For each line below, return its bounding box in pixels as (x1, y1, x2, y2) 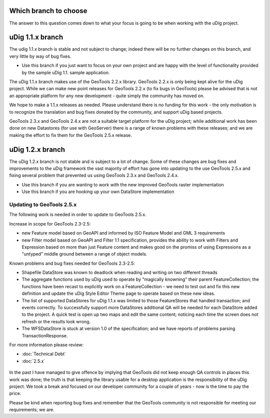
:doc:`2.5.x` (21, 358, 45, 364)
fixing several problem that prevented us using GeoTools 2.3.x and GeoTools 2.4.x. (9, 172, 179, 178)
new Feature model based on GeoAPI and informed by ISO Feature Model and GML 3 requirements (21, 230, 225, 236)
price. (9, 390, 21, 396)
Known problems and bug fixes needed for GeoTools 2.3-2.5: (9, 260, 135, 266)
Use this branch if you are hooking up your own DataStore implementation (21, 188, 174, 195)
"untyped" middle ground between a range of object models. (21, 251, 147, 257)
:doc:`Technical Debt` (21, 351, 66, 357)
